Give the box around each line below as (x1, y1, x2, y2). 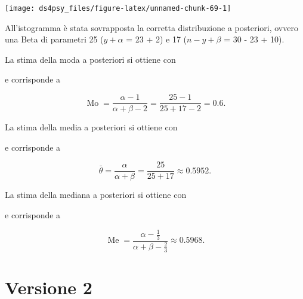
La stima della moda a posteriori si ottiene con (5, 53, 176, 65)
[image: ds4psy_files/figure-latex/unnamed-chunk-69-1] (5, 4, 231, 13)
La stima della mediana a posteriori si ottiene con (5, 188, 187, 201)
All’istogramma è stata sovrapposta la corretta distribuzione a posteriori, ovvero (5, 21, 298, 33)
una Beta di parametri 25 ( (5, 33, 104, 45)
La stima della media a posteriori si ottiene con (5, 121, 178, 133)
